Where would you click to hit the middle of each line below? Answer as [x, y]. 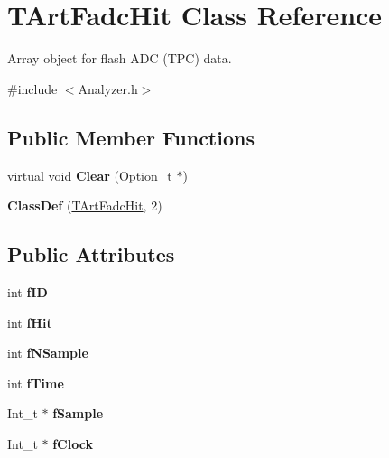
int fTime [36, 383]
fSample [78, 413]
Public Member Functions [131, 137]
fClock [73, 443]
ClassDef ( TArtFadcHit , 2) [85, 206]
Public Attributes [91, 254]
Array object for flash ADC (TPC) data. [120, 58]
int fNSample [48, 353]
